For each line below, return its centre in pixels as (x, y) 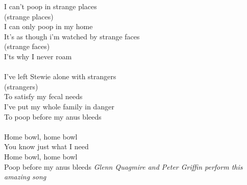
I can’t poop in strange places (51, 6)
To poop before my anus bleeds (53, 116)
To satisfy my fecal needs (43, 96)
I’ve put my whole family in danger (59, 106)
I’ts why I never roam (38, 56)
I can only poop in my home (48, 26)
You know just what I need (46, 146)
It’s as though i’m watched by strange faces (72, 36)
